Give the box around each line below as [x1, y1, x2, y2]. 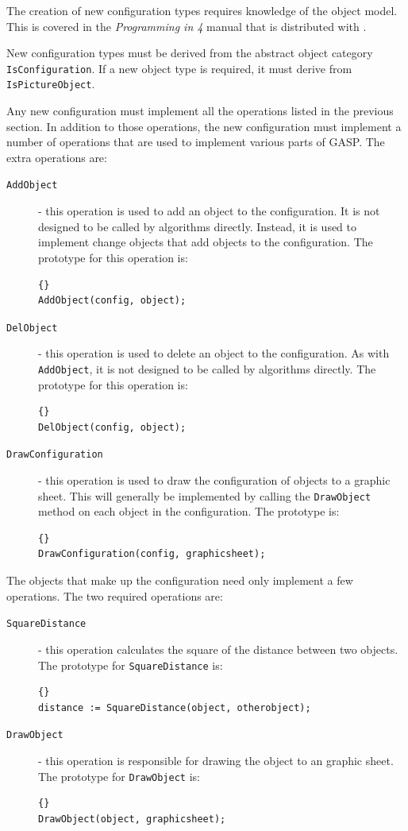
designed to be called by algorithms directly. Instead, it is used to [38, 218, 357, 234]
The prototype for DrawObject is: [38, 767, 200, 784]
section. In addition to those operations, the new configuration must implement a [6, 118, 402, 134]
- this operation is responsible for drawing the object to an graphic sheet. [38, 752, 394, 768]
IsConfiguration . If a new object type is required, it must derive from [6, 60, 352, 76]
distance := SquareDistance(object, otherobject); [38, 702, 311, 713]
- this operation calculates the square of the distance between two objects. [38, 640, 398, 657]
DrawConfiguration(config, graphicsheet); [38, 548, 266, 560]
